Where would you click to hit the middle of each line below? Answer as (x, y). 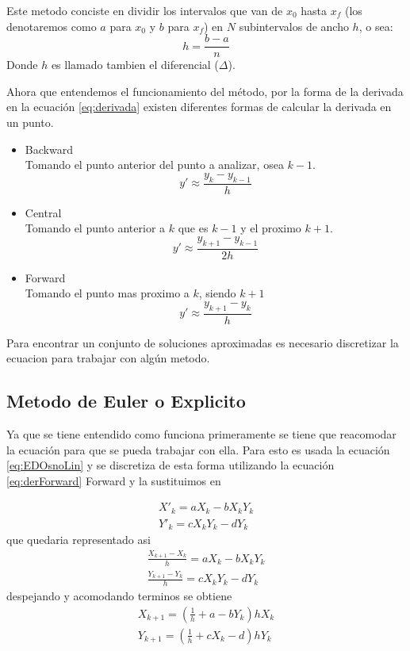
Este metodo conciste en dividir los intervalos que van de (145, 10)
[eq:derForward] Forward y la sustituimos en (114, 480)
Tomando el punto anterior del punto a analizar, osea (154, 165)
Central (43, 212)
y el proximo (271, 228)
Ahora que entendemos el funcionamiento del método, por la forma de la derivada (205, 91)
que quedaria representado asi (79, 540)
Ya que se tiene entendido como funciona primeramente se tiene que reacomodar (201, 434)
